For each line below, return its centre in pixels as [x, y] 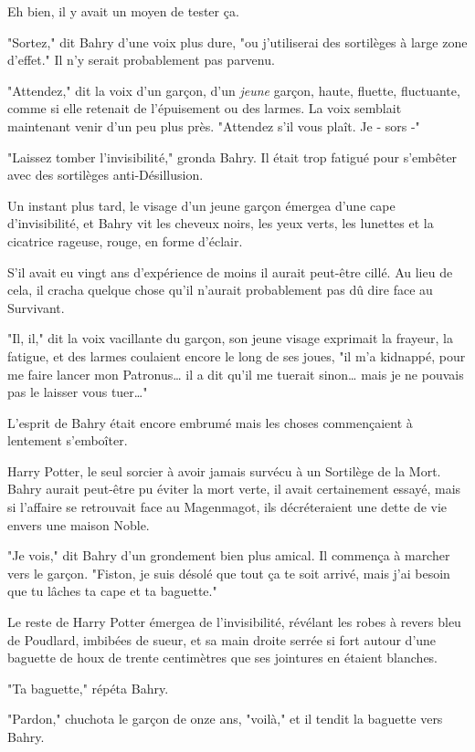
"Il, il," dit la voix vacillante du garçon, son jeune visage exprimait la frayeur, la [230, 338]
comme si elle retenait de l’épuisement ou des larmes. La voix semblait [205, 108]
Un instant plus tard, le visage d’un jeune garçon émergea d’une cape [201, 205]
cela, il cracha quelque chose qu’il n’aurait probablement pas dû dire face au [220, 290]
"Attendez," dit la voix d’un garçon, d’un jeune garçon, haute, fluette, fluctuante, [234, 90]
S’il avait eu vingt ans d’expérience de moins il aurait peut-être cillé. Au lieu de [230, 272]
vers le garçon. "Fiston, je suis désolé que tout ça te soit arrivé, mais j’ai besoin [229, 573]
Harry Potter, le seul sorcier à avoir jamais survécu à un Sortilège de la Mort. [224, 470]
